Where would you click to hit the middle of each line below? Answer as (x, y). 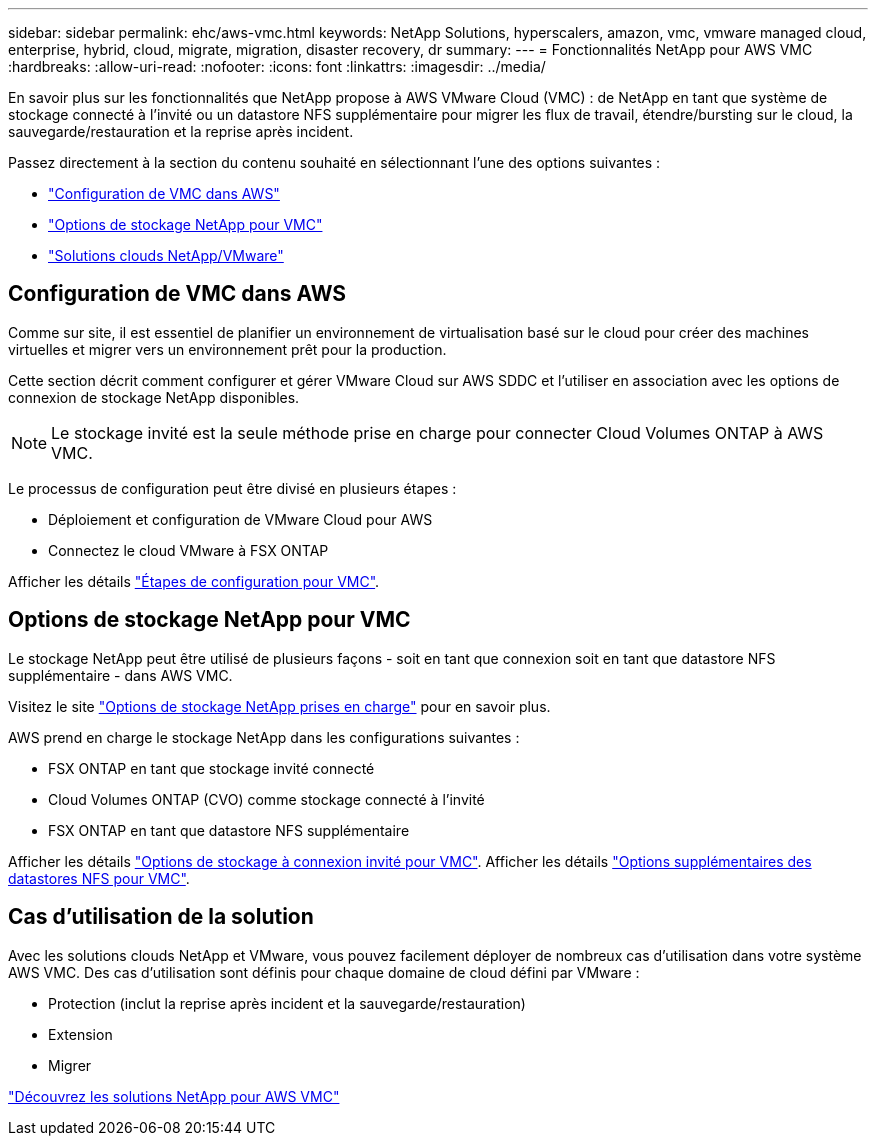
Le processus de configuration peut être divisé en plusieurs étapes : (232, 488)
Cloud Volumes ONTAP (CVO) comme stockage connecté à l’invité (266, 799)
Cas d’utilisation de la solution (161, 917)
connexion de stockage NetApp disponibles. (154, 397)
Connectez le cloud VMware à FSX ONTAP (188, 550)
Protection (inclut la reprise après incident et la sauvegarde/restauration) (287, 1003)
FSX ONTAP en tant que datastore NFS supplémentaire (229, 830)
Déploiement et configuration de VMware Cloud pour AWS (240, 519)
